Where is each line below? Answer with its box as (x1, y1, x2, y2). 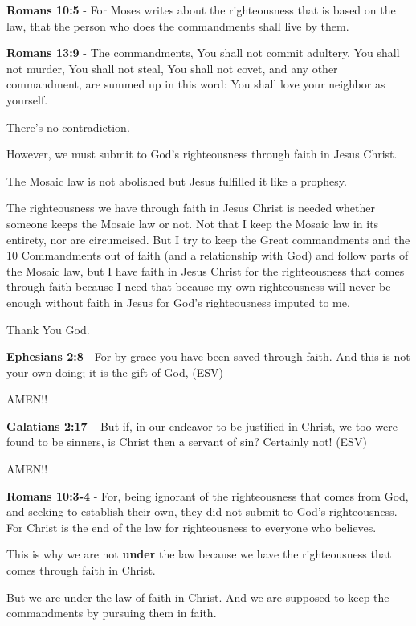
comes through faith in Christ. (6, 562, 156, 579)
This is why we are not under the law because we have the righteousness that (6, 546, 392, 563)
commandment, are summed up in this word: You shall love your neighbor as (6, 76, 385, 92)
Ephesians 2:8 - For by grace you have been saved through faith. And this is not (6, 348, 410, 365)
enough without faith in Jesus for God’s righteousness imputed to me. (6, 293, 350, 310)
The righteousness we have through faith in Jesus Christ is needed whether (6, 199, 375, 216)
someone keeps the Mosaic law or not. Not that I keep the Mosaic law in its (6, 215, 379, 231)
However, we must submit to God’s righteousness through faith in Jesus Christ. (6, 145, 398, 162)
